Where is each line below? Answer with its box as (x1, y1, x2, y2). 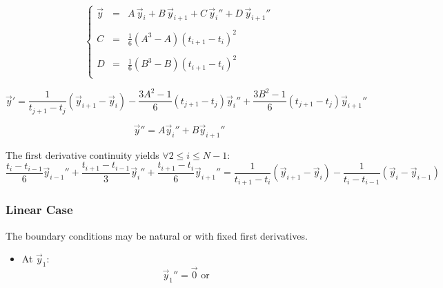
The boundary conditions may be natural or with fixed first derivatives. (6, 228, 308, 242)
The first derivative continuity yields (6, 147, 159, 162)
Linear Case (6, 201, 73, 218)
